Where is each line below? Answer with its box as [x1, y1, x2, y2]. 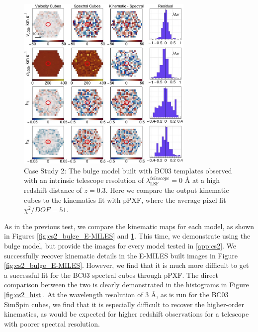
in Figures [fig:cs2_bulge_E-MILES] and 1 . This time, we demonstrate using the [4, 231, 251, 241]
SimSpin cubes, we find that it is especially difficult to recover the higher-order [4, 299, 245, 309]
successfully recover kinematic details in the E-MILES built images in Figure [4, 250, 238, 260]
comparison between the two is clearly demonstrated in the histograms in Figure [4, 279, 249, 290]
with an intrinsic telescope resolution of [24, 175, 144, 185]
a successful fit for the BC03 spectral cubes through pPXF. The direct [4, 269, 218, 280]
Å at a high [184, 175, 220, 185]
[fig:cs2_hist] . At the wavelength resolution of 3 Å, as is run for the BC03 [4, 289, 229, 299]
